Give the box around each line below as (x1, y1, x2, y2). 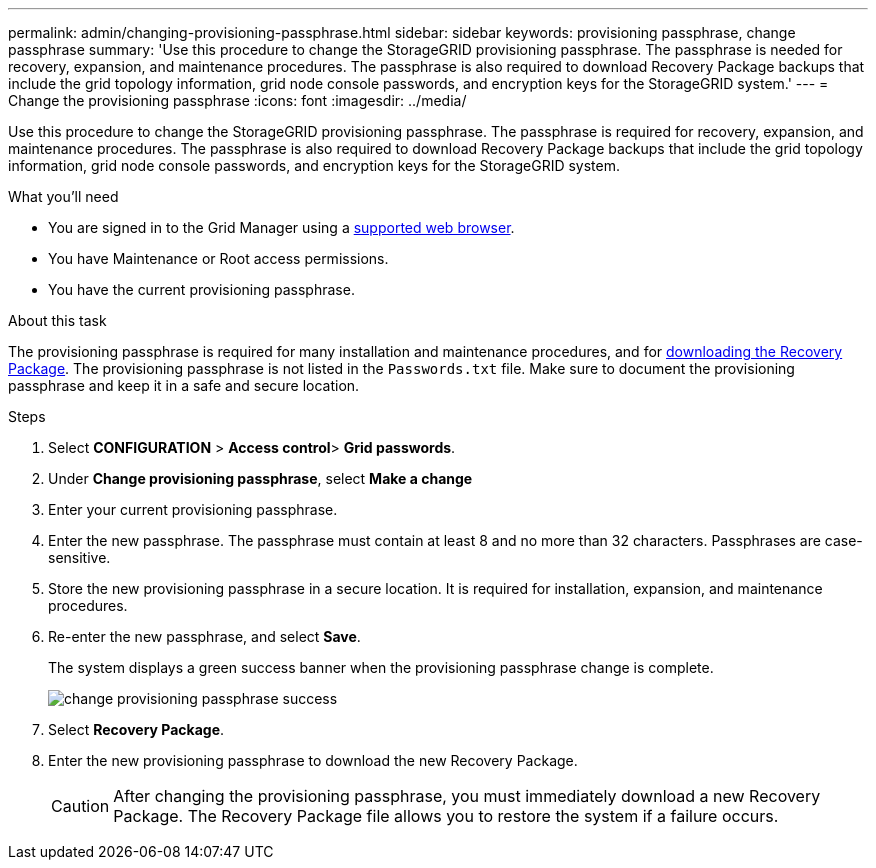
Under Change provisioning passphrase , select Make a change (48, 470, 473, 487)
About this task (8, 312, 107, 329)
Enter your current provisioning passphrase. (48, 501, 338, 518)
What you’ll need (8, 188, 119, 205)
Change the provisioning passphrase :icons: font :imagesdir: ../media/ (8, 92, 467, 109)
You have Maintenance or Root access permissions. (48, 250, 389, 267)
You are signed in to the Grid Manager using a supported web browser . (48, 219, 515, 236)
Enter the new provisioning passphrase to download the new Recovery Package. (48, 752, 578, 769)
